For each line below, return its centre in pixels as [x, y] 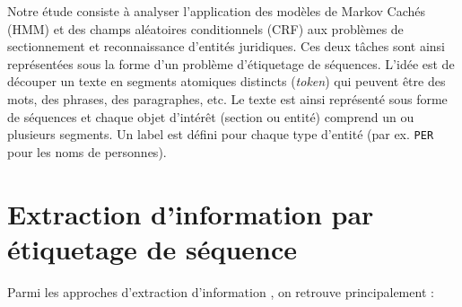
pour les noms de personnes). [87, 151]
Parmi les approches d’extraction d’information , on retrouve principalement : [221, 291]
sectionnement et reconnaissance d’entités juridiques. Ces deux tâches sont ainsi [226, 46]
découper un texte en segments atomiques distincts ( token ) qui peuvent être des [227, 81]
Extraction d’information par [191, 213]
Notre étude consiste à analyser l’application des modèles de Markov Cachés [217, 11]
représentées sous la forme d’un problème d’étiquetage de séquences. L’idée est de [231, 63]
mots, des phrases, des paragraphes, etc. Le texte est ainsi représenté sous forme [227, 98]
